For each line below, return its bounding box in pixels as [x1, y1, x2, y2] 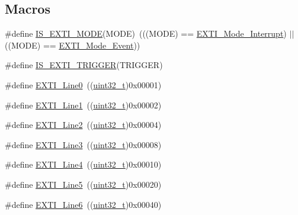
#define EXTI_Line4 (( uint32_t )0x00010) [5, 158, 162, 171]
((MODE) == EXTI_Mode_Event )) [5, 38, 140, 51]
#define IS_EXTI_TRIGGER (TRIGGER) [5, 59, 163, 71]
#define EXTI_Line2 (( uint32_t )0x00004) [5, 118, 162, 131]
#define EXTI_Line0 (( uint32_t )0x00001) [5, 78, 162, 91]
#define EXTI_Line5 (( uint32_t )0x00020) [5, 178, 162, 190]
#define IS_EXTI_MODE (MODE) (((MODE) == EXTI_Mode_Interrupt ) [5, 27, 287, 40]
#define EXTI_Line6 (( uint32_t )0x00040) [5, 198, 162, 210]
